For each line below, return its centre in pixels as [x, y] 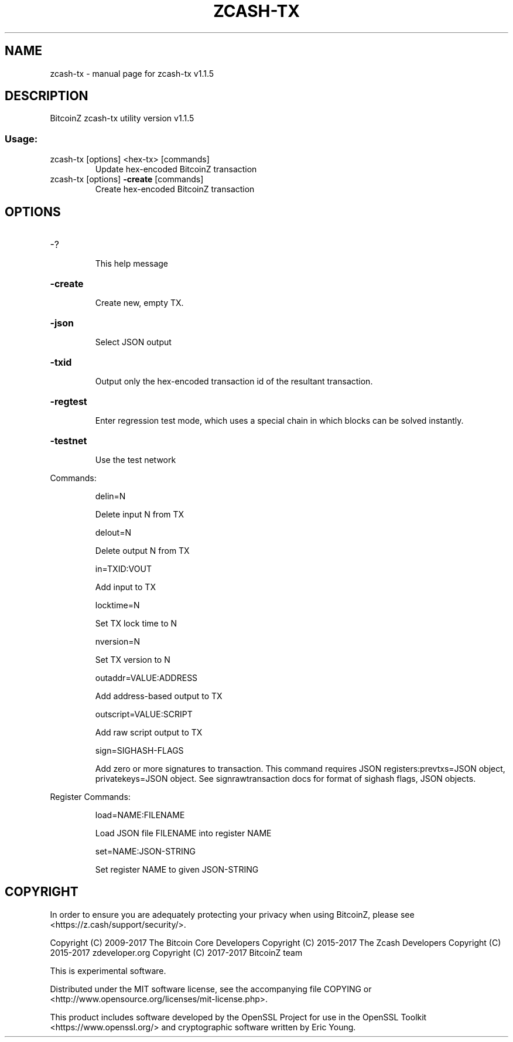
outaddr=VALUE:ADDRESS [146, 678]
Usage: [21, 139]
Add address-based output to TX [159, 696]
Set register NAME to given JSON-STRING [177, 870]
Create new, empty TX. [139, 303]
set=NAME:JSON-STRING [145, 852]
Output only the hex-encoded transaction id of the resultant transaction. [234, 382]
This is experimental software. [108, 971]
